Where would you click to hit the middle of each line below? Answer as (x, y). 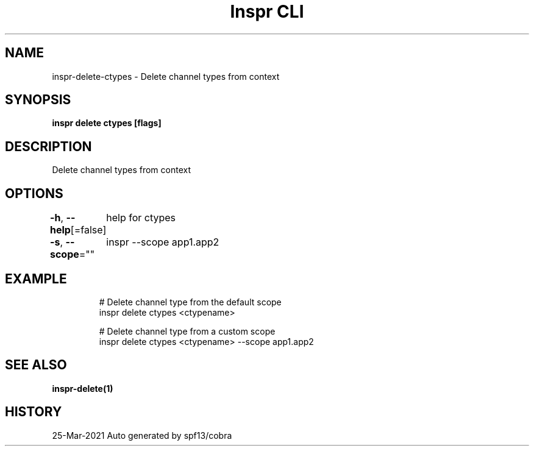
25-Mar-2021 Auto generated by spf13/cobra (142, 435)
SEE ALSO (36, 365)
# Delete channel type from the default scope (190, 302)
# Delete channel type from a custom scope (187, 331)
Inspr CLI (267, 12)
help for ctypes (141, 218)
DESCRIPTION (48, 146)
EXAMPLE (36, 279)
